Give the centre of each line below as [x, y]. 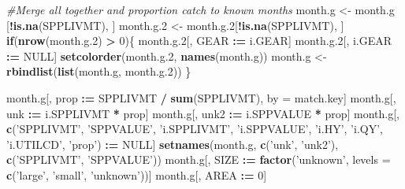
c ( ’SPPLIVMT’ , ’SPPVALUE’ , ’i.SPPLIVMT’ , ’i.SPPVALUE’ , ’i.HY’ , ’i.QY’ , [195, 129]
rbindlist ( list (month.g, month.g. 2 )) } [99, 71]
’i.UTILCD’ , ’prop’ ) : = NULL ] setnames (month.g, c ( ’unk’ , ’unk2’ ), [173, 144]
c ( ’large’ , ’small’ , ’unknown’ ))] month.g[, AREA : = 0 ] [137, 174]
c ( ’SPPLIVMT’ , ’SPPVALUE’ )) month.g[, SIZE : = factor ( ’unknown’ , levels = [199, 159]
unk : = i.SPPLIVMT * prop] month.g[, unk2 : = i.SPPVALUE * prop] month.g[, [203, 113]
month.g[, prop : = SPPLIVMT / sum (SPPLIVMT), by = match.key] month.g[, [201, 97]
